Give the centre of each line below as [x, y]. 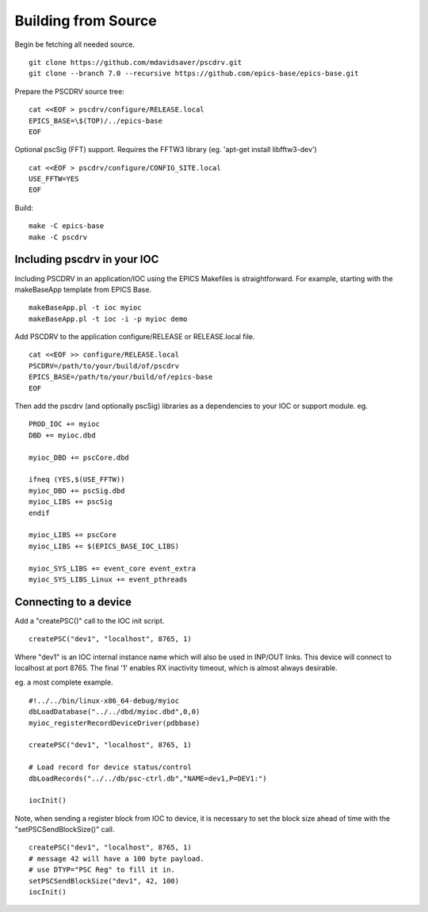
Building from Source [86, 21]
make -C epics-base [67, 226]
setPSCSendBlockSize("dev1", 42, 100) [104, 881]
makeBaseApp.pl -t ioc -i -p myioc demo [108, 319]
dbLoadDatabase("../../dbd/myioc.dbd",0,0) [115, 712]
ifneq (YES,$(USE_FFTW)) [77, 480]
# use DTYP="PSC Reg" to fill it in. [102, 870]
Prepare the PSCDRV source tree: [69, 91]
